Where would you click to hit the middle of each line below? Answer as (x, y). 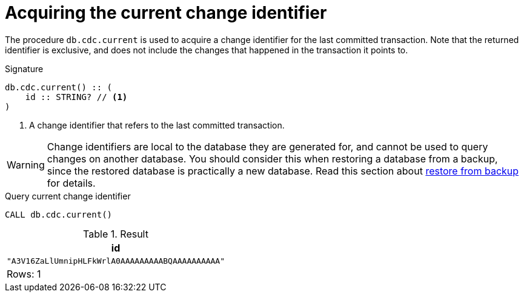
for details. (71, 183)
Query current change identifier (68, 196)
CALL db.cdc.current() (59, 214)
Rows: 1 (24, 274)
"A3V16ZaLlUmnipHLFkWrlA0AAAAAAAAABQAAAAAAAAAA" (116, 261)
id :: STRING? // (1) (76, 97)
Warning (26, 165)
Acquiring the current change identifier (166, 13)
